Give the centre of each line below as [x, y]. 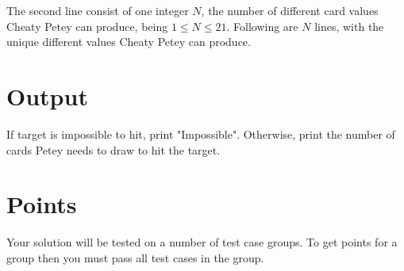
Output [47, 95]
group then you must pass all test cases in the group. [135, 257]
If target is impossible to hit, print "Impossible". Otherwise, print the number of [201, 134]
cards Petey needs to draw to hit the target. [114, 149]
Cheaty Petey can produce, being [87, 26]
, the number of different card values [290, 10]
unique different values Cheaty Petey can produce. [129, 42]
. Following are [262, 26]
